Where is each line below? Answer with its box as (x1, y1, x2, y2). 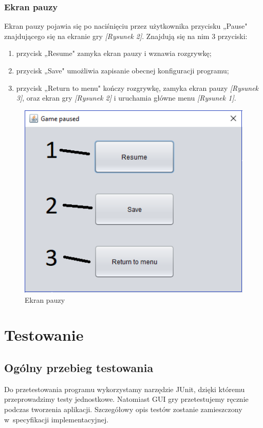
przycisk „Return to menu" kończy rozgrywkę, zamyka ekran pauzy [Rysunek (16, 82, 259, 93)
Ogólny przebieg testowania (4, 359, 154, 375)
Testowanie (4, 324, 84, 345)
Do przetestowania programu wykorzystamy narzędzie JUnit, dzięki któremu (4, 383, 245, 394)
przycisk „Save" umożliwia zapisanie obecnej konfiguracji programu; (16, 65, 229, 75)
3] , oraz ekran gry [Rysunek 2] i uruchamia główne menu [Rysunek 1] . (16, 92, 236, 103)
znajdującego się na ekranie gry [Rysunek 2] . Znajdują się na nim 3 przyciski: (4, 30, 248, 41)
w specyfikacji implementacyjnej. (4, 414, 109, 424)
